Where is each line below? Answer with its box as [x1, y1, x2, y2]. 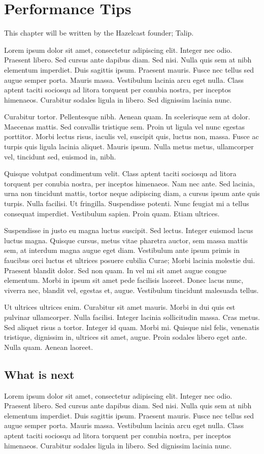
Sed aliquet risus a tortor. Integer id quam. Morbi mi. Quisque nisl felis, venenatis [4, 321, 259, 332]
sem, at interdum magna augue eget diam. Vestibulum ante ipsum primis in [4, 245, 240, 255]
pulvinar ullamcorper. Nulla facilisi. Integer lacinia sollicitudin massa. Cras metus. [4, 311, 260, 322]
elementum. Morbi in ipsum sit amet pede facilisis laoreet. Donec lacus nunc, [4, 275, 244, 285]
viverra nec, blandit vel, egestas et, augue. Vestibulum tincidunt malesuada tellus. [4, 284, 259, 295]
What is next [4, 366, 75, 382]
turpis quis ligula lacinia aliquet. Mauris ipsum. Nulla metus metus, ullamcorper [4, 141, 254, 152]
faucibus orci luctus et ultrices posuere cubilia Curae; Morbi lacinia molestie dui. [4, 255, 255, 265]
